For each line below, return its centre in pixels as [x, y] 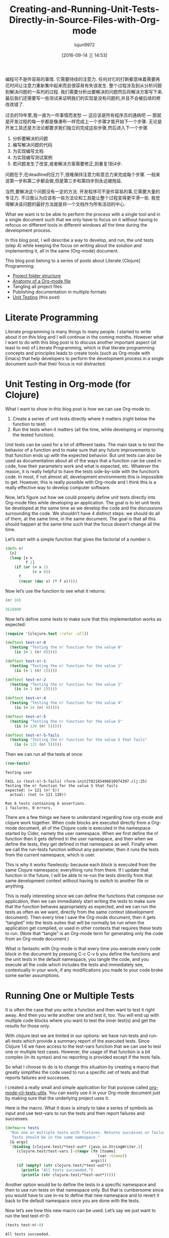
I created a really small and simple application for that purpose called [77, 1087]
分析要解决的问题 [30, 138]
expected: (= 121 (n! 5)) [32, 790]
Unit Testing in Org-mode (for [68, 384]
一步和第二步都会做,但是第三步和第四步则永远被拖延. [68, 181]
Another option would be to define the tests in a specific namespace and [80, 1184]
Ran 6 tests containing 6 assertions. [46, 804]
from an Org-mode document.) [37, 939]
